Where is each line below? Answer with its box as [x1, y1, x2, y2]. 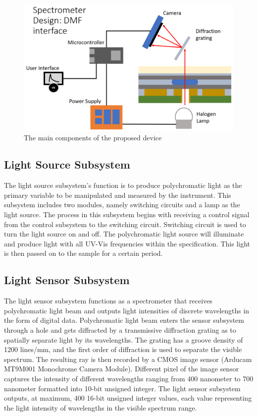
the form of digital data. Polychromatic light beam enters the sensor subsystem [4, 315, 244, 325]
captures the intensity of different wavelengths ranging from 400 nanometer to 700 [4, 373, 254, 383]
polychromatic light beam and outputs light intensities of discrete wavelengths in [4, 305, 250, 315]
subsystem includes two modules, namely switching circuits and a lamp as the [4, 199, 240, 210]
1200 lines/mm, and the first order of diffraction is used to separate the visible [4, 344, 242, 355]
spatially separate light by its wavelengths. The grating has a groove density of [4, 334, 243, 345]
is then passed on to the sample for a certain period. [4, 248, 163, 258]
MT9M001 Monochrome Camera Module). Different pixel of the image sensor [4, 363, 239, 374]
